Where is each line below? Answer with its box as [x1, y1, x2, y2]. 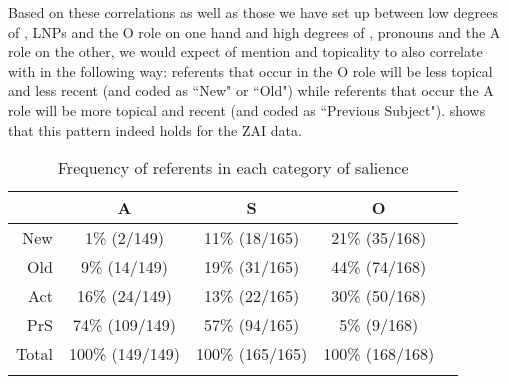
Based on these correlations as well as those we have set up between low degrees [8, 2, 499, 22]
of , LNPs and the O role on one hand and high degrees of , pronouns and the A [8, 21, 501, 42]
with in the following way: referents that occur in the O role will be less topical [8, 60, 493, 81]
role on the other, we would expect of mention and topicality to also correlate [8, 41, 483, 62]
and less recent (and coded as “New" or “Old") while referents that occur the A [8, 80, 494, 101]
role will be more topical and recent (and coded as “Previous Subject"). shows [8, 99, 486, 120]
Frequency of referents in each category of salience [57, 156, 409, 180]
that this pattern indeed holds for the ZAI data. [8, 119, 302, 140]
